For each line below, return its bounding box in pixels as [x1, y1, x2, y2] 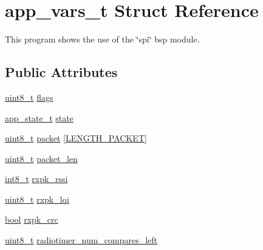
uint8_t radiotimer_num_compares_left [5, 234, 158, 246]
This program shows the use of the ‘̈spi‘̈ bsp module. [5, 33, 200, 46]
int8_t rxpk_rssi [5, 172, 68, 185]
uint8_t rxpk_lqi [5, 192, 69, 205]
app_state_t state [5, 111, 73, 124]
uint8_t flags [5, 90, 53, 103]
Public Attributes [5, 62, 118, 81]
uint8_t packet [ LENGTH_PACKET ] [5, 132, 147, 144]
